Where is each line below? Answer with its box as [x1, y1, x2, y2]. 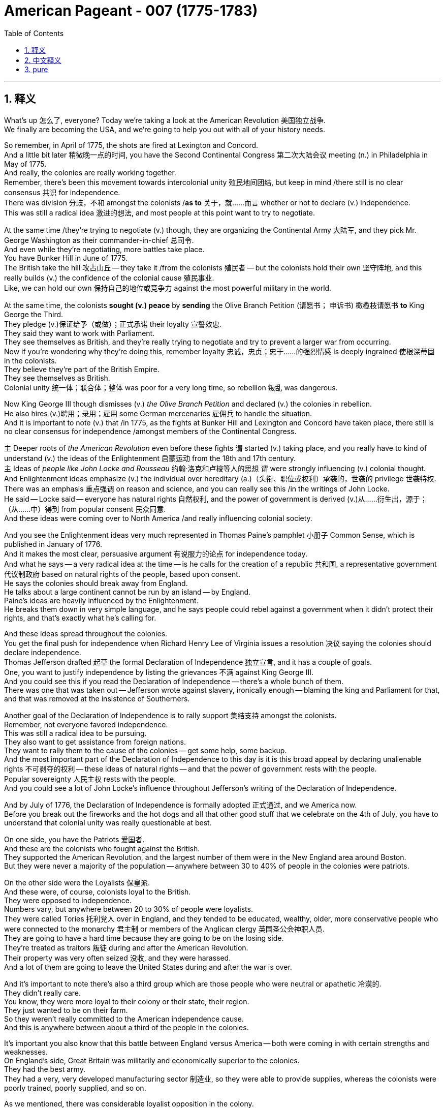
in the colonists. [4, 356, 57, 365]
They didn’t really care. [4, 988, 81, 997]
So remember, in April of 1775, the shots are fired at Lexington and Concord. [4, 140, 259, 149]
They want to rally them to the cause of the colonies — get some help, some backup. [4, 746, 287, 755]
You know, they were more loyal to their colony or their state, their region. [4, 997, 249, 1006]
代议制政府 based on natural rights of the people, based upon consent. [4, 569, 240, 578]
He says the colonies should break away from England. [4, 578, 188, 588]
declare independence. [4, 648, 81, 657]
